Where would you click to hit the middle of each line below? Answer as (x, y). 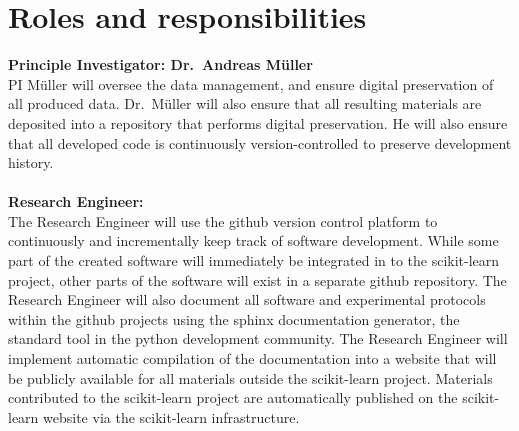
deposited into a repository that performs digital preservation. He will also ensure (258, 122)
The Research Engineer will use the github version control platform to (223, 220)
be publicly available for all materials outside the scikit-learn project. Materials (250, 377)
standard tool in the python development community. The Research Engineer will (258, 338)
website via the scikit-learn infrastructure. (171, 416)
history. (31, 162)
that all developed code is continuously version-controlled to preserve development (260, 142)
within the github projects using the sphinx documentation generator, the (234, 318)
